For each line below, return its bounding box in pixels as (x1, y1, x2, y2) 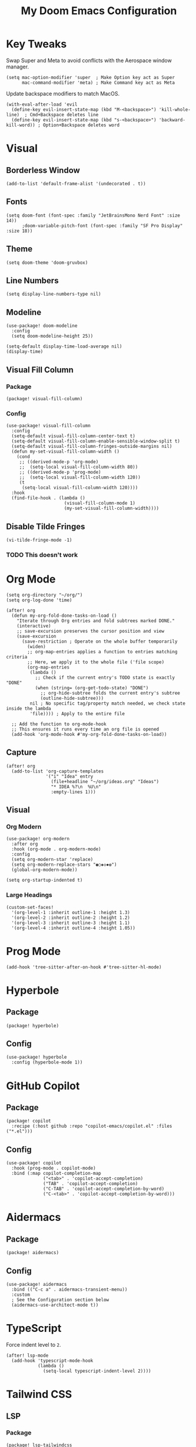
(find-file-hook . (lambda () (11, 495, 85, 501)
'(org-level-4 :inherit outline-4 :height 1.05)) (11, 925, 135, 931)
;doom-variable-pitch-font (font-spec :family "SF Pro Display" (21, 222, 183, 228)
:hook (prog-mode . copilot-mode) (11, 1166, 96, 1171)
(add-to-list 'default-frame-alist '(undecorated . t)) (6, 181, 146, 186)
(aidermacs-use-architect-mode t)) (11, 1302, 99, 1308)
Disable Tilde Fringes (6, 521, 85, 532)
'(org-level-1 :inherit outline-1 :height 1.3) (11, 909, 131, 915)
